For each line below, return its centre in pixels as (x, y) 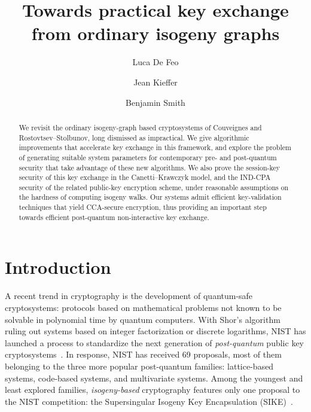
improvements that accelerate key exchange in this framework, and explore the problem (155, 147)
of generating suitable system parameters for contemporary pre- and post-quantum (148, 157)
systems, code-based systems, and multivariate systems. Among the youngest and (154, 378)
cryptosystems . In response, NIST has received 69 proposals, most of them (143, 354)
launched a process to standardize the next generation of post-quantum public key (154, 342)
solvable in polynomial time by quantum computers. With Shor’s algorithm (143, 319)
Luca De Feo (155, 62)
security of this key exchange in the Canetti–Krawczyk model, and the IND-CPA (145, 177)
